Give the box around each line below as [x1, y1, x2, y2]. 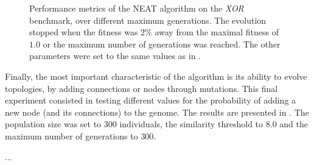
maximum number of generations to [5, 129, 138, 142]
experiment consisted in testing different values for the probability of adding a [5, 94, 296, 107]
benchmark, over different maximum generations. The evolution [29, 13, 267, 26]
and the [279, 118, 308, 130]
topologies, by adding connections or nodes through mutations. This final [5, 82, 278, 94]
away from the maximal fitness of [155, 26, 279, 38]
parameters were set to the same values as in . [29, 49, 201, 62]
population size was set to [5, 118, 102, 130]
